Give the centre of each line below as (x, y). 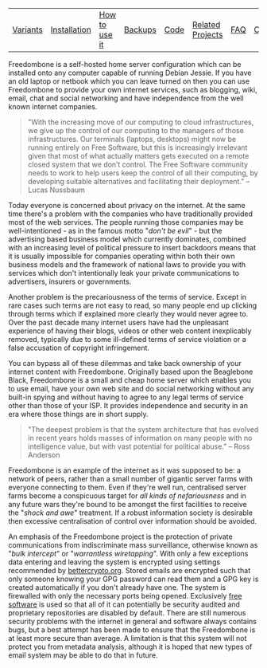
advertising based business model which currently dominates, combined (127, 239)
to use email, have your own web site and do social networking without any (131, 389)
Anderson (44, 455)
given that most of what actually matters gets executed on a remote (138, 156)
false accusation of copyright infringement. (79, 348)
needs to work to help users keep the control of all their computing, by (143, 173)
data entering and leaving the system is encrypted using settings (114, 562)
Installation (71, 29)
